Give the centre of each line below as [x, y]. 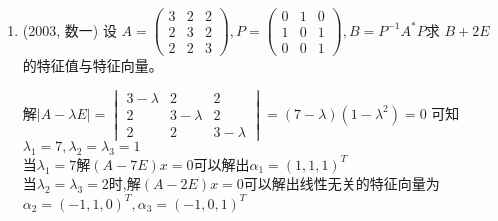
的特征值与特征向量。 [92, 65]
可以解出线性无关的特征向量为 [341, 183]
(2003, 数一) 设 [69, 29]
